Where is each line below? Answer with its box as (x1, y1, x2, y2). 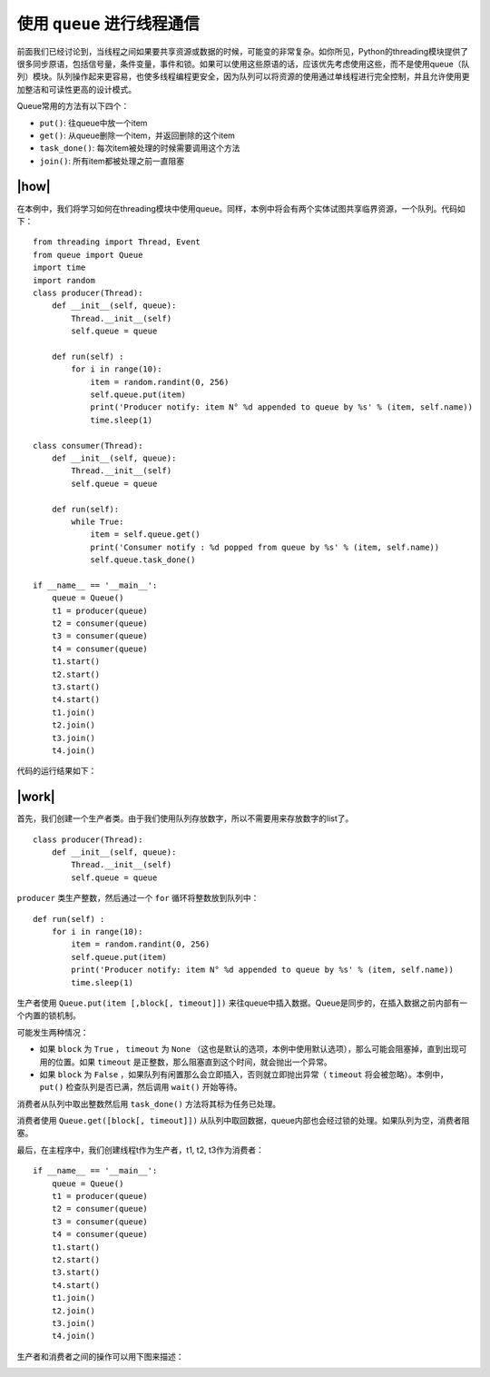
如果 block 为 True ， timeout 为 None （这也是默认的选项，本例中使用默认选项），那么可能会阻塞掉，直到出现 (39, 1044, 460, 1055)
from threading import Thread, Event (33, 237, 201, 247)
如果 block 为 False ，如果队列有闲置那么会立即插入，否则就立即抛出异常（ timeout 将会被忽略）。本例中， (39, 1068, 448, 1080)
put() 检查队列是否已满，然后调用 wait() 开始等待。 (39, 1082, 242, 1093)
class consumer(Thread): (33, 441, 143, 451)
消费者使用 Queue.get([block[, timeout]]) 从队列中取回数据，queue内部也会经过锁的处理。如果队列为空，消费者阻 (16, 1115, 470, 1126)
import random (33, 275, 95, 285)
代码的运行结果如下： (16, 766, 97, 777)
